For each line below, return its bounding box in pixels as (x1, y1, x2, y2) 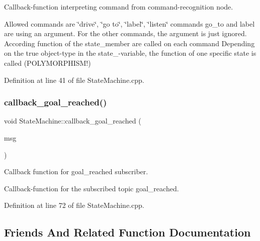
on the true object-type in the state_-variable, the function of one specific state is (4, 48, 256, 58)
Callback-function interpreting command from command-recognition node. (4, 2, 233, 12)
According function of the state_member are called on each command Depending (4, 38, 255, 48)
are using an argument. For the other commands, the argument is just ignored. (4, 28, 247, 39)
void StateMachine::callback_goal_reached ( (4, 115, 141, 126)
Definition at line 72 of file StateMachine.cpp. (4, 200, 144, 210)
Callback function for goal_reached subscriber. (4, 166, 148, 177)
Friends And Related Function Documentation (4, 224, 251, 240)
